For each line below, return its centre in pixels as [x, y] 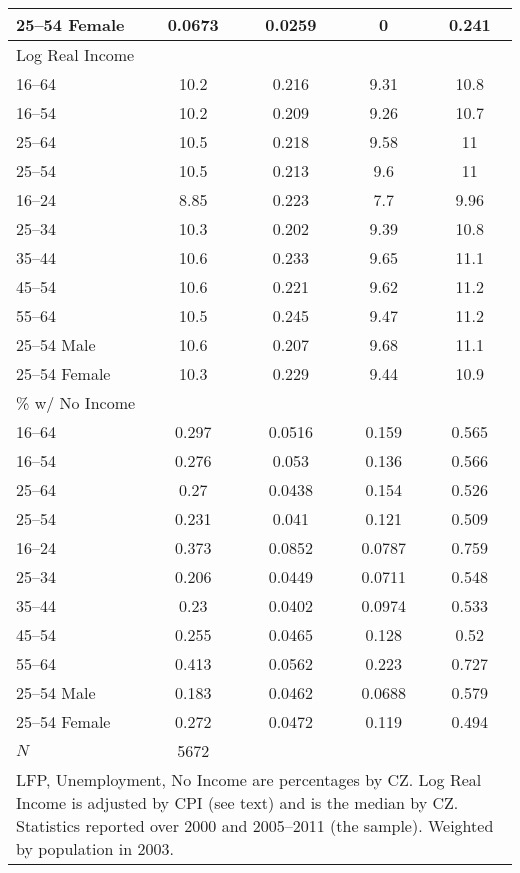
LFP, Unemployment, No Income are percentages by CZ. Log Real [249, 779]
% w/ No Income [76, 402]
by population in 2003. [95, 848]
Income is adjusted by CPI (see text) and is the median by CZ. [237, 802]
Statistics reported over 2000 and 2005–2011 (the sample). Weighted [255, 825]
